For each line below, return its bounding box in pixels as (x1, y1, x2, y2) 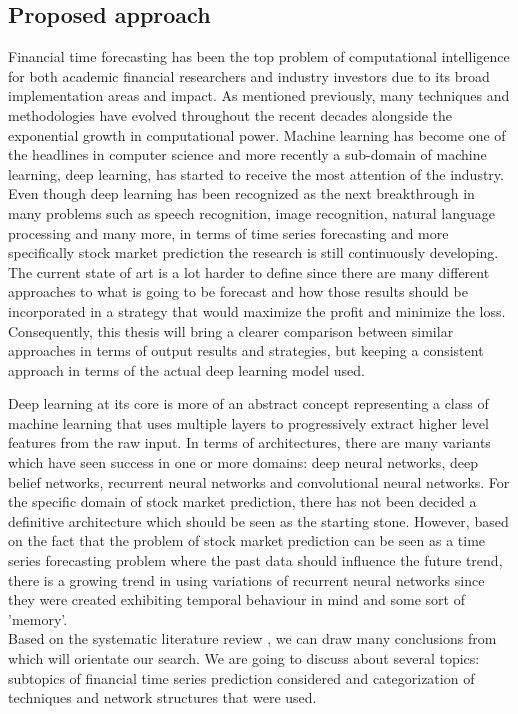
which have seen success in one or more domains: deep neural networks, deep (8, 452, 478, 473)
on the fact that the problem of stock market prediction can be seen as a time (8, 530, 486, 551)
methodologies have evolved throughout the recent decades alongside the (8, 104, 453, 125)
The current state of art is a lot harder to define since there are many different (8, 261, 490, 282)
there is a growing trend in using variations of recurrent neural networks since (8, 569, 485, 590)
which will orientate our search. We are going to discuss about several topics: (8, 648, 480, 669)
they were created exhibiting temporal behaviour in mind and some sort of (8, 589, 465, 610)
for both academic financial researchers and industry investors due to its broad (8, 65, 490, 86)
